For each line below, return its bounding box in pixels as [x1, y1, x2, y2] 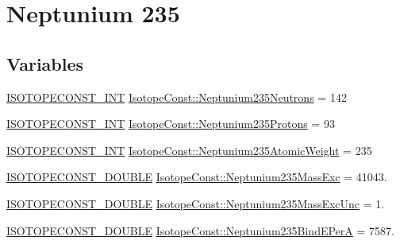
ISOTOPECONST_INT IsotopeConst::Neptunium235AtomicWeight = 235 [6, 141, 372, 158]
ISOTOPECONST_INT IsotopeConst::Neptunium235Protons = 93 [6, 115, 335, 132]
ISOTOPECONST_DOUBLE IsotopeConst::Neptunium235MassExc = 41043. [6, 168, 387, 185]
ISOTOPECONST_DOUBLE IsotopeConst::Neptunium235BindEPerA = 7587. [6, 222, 394, 238]
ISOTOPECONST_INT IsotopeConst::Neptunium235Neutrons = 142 [6, 88, 347, 105]
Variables [6, 51, 84, 76]
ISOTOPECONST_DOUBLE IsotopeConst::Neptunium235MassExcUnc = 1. [6, 195, 385, 211]
